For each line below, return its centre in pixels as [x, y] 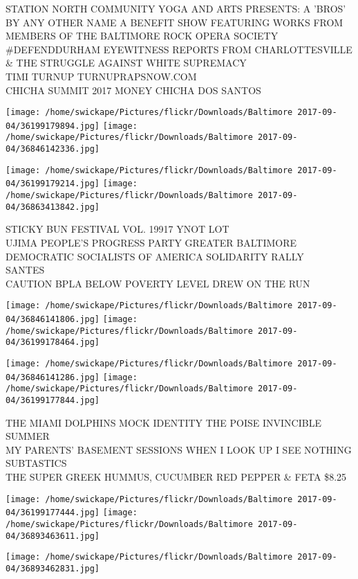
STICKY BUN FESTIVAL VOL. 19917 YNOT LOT [117, 229]
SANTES [25, 270]
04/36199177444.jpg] [53, 513]
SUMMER [28, 436]
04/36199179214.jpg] [53, 184]
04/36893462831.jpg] [53, 568]
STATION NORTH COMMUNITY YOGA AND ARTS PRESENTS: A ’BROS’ [176, 8]
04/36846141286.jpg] [53, 377]
